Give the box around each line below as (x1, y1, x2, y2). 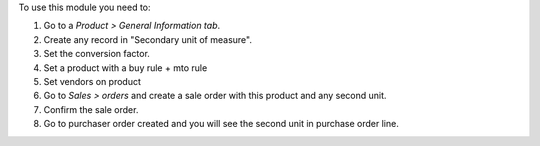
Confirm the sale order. (43, 103, 139, 115)
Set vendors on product (43, 75, 142, 87)
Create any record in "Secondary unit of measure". (43, 33, 252, 45)
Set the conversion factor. (43, 48, 150, 60)
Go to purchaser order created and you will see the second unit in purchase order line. (43, 118, 399, 130)
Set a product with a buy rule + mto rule (43, 61, 208, 74)
